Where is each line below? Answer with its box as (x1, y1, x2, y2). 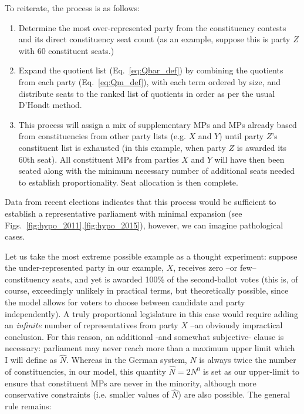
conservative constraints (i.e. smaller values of (5, 388, 169, 400)
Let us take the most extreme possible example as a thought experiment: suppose (5, 250, 298, 262)
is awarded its (237, 141, 287, 153)
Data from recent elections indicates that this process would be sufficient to (5, 196, 276, 208)
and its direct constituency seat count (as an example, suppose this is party (18, 33, 291, 45)
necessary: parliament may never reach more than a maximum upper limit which (5, 342, 295, 354)
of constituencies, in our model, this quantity (5, 365, 166, 378)
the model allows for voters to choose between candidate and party (5, 296, 245, 308)
